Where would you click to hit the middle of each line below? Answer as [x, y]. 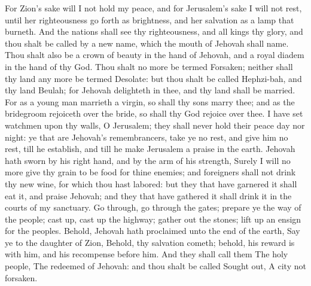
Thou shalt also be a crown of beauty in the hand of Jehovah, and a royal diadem [155, 55]
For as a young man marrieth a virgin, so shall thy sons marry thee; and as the [150, 101]
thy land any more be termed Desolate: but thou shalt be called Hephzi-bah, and [153, 78]
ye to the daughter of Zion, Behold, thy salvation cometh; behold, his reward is [150, 242]
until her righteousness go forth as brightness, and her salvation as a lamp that [150, 19]
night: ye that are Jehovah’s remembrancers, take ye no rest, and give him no [147, 137]
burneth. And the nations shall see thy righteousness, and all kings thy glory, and [154, 31]
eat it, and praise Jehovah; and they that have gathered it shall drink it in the [148, 195]
